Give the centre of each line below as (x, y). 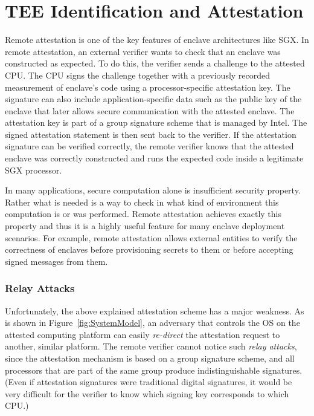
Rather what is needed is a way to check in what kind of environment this (142, 202)
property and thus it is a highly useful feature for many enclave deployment (145, 226)
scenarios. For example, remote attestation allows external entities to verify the (151, 237)
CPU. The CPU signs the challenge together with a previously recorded (138, 75)
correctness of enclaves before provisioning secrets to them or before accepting (149, 249)
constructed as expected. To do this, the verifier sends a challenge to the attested (155, 63)
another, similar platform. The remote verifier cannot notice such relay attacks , (151, 346)
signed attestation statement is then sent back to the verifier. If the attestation (151, 134)
